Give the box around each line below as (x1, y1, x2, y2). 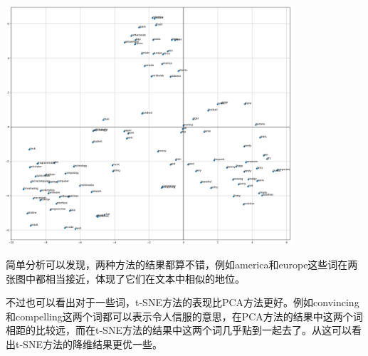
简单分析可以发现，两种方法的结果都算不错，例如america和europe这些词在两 (6, 257, 358, 272)
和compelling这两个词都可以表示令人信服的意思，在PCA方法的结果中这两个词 (6, 308, 363, 323)
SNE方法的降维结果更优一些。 (23, 337, 162, 352)
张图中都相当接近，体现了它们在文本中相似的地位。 (6, 271, 245, 286)
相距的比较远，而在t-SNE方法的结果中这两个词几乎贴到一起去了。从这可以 (6, 323, 352, 337)
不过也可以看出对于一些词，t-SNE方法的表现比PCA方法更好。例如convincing (6, 295, 359, 310)
